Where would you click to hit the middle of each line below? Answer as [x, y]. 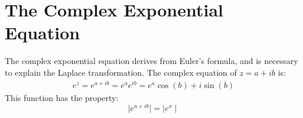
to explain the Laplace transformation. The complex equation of [121, 72]
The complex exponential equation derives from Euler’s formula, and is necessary [151, 61]
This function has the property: [62, 97]
